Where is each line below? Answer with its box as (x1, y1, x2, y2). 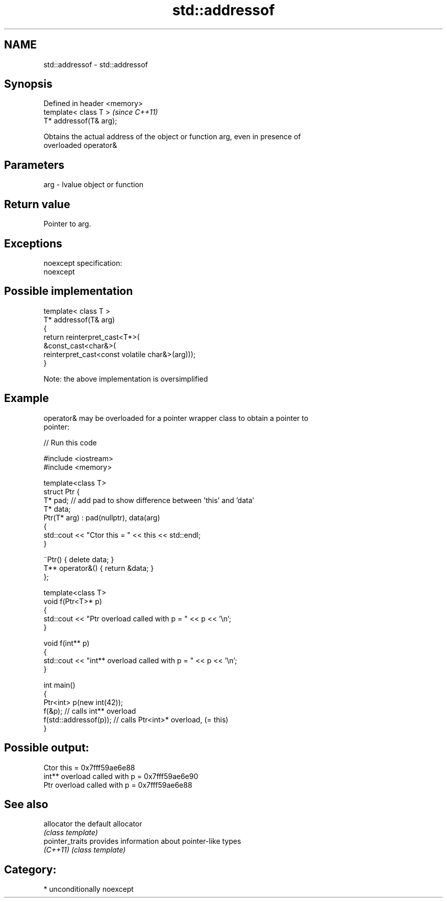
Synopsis (4, 78, 53, 91)
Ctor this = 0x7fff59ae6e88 (43, 763, 135, 772)
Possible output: (4, 741, 89, 755)
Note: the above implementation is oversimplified (43, 374, 208, 383)
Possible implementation (4, 285, 133, 298)
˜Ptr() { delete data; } (43, 555, 114, 564)
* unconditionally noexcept (43, 885, 134, 894)
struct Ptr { (43, 487, 80, 496)
